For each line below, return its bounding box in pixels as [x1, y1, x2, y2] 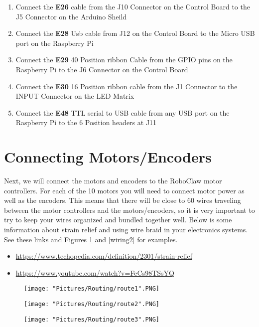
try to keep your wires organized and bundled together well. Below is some [4, 214, 232, 225]
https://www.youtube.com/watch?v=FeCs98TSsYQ [15, 267, 174, 278]
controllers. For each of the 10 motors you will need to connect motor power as [4, 185, 245, 195]
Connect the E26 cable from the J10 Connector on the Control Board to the [15, 1, 250, 11]
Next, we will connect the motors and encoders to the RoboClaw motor [4, 175, 222, 186]
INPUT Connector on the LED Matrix [15, 91, 134, 101]
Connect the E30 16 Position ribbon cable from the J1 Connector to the [15, 81, 238, 91]
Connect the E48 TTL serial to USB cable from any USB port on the [15, 107, 230, 118]
